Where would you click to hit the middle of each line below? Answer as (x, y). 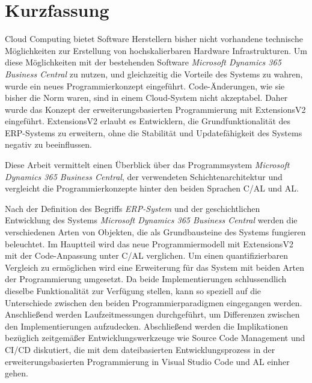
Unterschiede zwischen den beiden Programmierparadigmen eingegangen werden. (154, 302)
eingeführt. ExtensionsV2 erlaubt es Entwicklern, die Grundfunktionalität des (148, 121)
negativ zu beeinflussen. (48, 144)
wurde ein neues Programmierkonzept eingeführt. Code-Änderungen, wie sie (145, 86)
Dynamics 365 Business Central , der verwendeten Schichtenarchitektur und (144, 176)
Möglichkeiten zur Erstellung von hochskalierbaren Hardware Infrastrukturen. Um (156, 50)
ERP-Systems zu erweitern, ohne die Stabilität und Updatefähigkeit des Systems (154, 132)
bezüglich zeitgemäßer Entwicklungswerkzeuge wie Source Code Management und (155, 338)
